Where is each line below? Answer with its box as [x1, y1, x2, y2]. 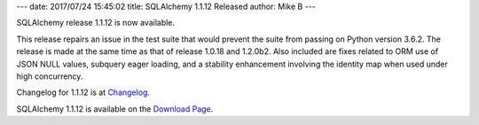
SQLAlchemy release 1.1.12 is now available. [16, 18, 176, 28]
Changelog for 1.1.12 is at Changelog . [16, 87, 151, 98]
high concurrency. [16, 71, 83, 82]
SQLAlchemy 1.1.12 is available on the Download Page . [16, 103, 214, 114]
